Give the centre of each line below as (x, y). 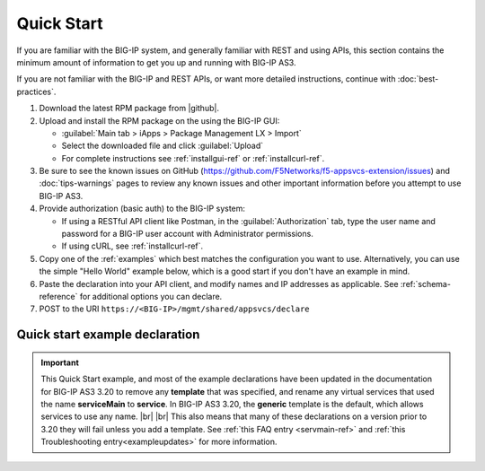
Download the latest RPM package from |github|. (129, 109)
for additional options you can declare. (151, 296)
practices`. (36, 92)
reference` (58, 296)
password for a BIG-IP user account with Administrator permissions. (187, 234)
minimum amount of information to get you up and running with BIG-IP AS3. (156, 62)
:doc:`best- (418, 79)
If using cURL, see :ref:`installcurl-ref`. (132, 246)
